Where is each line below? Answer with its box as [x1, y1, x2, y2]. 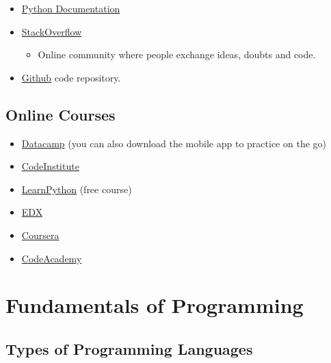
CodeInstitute [21, 159, 79, 173]
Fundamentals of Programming [5, 291, 304, 319]
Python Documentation [21, 1, 120, 15]
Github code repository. [21, 70, 121, 84]
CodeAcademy [21, 251, 82, 265]
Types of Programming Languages [5, 338, 253, 359]
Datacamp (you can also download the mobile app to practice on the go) [21, 136, 326, 150]
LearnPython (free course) [21, 181, 132, 196]
